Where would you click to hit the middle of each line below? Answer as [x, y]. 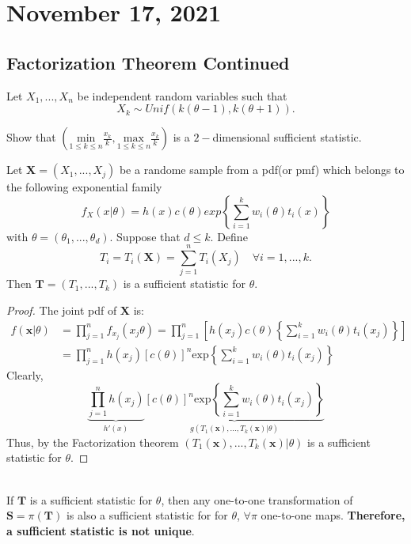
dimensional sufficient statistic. [287, 137]
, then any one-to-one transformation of [257, 499]
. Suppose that [145, 236]
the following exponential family [84, 187]
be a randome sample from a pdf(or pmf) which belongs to [262, 170]
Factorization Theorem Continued [148, 62]
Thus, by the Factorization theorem [93, 442]
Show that [31, 137]
